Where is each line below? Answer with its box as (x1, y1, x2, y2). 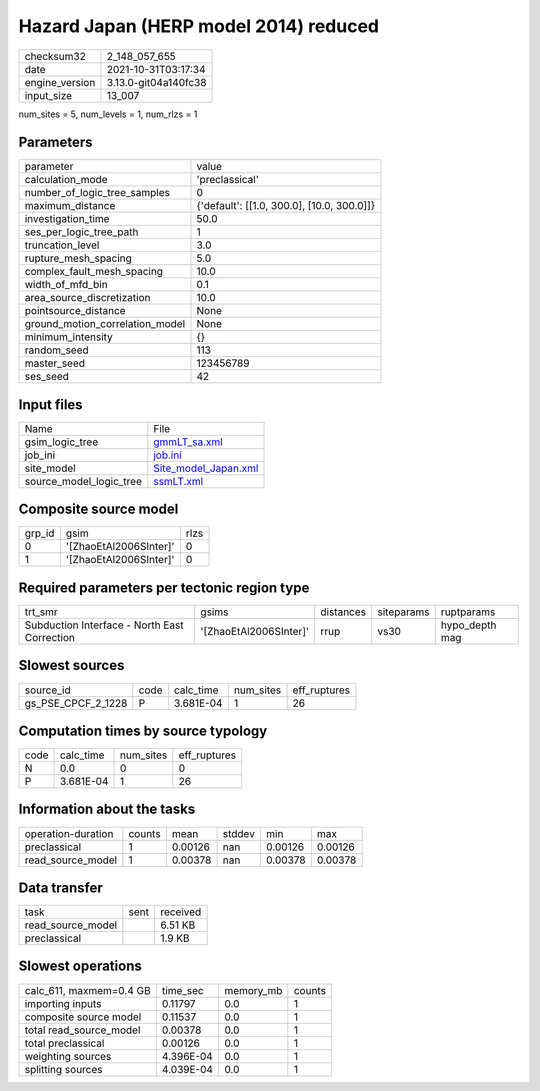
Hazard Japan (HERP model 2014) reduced (18, 15, 380, 37)
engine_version (24, 75, 96, 89)
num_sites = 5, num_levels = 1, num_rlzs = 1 (18, 108, 198, 120)
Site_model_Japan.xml (153, 461, 259, 475)
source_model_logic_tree (24, 474, 142, 488)
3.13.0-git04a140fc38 (106, 75, 207, 89)
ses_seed (24, 370, 70, 384)
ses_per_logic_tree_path (24, 225, 139, 239)
